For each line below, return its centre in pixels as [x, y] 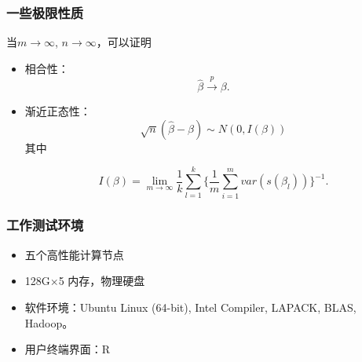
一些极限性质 [45, 12]
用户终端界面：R [68, 349]
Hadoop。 [49, 322]
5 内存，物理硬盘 [102, 281]
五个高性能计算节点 [74, 254]
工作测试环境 [45, 225]
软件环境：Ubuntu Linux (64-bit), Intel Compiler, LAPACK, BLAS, [190, 307]
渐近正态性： [58, 111]
